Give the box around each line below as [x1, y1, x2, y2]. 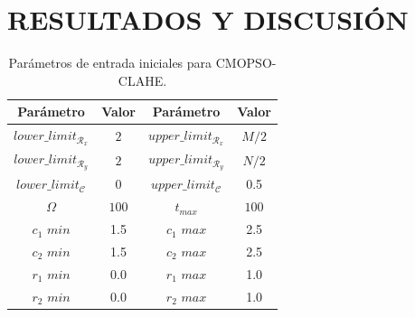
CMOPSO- [215, 53, 277, 72]
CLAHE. [118, 70, 167, 89]
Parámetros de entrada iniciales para [8, 53, 212, 72]
